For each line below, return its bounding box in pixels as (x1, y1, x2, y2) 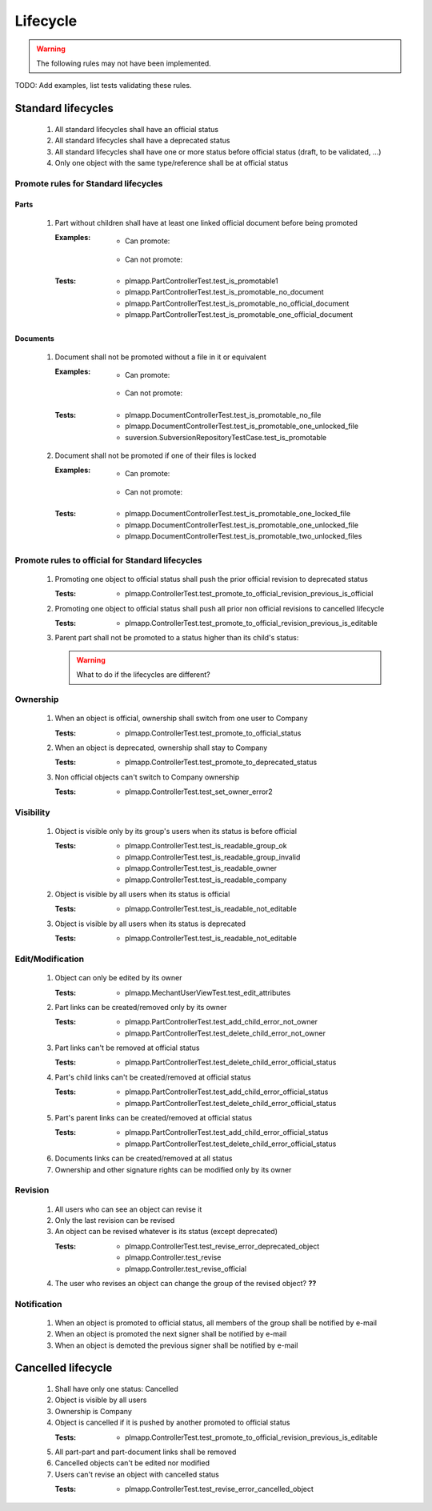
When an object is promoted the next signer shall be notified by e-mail (54, 1329, 287, 1339)
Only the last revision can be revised (54, 1215, 175, 1224)
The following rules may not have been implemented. (36, 58, 211, 68)
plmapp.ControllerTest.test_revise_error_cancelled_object (125, 1485, 314, 1494)
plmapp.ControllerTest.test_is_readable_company (125, 875, 287, 884)
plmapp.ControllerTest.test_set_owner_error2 (125, 787, 274, 796)
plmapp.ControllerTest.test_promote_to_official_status (125, 728, 302, 738)
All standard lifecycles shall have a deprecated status (54, 136, 230, 146)
